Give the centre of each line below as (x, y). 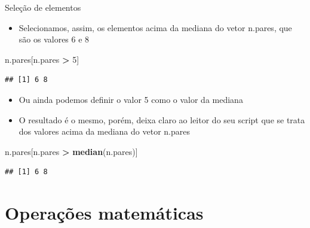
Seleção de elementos (43, 7)
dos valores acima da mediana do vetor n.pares (104, 131)
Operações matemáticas (104, 213)
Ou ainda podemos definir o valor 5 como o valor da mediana (131, 99)
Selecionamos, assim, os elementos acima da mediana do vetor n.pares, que (155, 27)
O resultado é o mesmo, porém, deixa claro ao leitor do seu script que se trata (162, 119)
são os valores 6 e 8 (54, 39)
